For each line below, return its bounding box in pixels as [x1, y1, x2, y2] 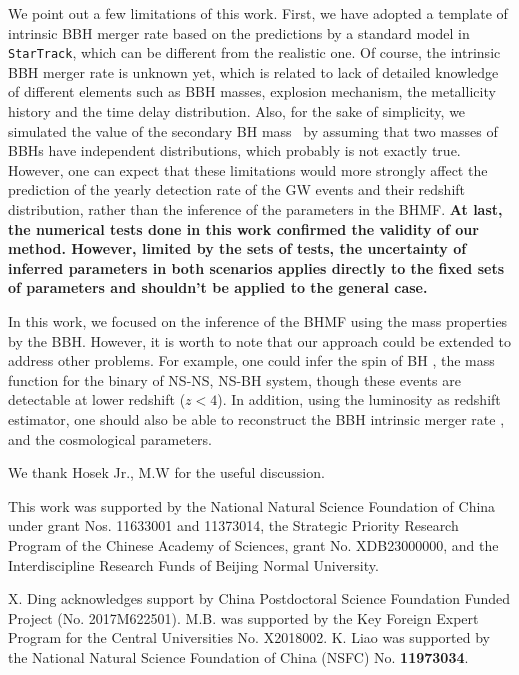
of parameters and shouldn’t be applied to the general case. [8, 277, 428, 298]
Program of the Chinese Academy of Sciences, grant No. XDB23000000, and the [8, 534, 499, 555]
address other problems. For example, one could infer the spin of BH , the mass [8, 350, 495, 371]
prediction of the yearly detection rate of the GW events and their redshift [8, 179, 466, 200]
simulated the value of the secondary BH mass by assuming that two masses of [8, 120, 498, 141]
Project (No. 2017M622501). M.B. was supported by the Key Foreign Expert [8, 607, 479, 628]
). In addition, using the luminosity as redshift [217, 389, 501, 410]
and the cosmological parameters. [8, 428, 212, 449]
